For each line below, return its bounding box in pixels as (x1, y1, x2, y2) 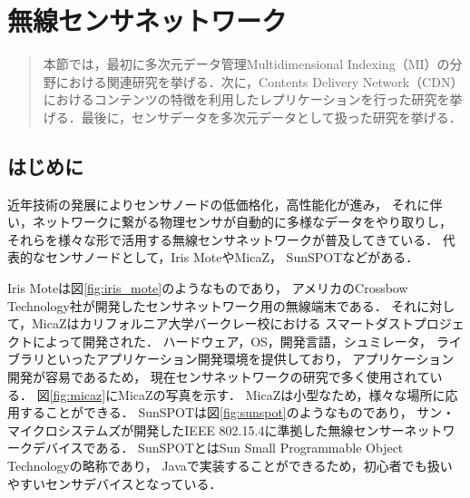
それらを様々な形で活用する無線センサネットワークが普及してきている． (7, 229, 439, 249)
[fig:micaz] (49, 385, 106, 404)
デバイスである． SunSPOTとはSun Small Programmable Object (32, 438, 404, 457)
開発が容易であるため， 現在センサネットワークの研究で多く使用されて (7, 367, 430, 386)
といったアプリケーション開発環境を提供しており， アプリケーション (44, 349, 455, 368)
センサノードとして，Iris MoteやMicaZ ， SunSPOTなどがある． (44, 248, 419, 267)
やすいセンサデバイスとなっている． (7, 474, 222, 493)
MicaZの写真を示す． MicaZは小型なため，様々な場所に (118, 385, 446, 404)
